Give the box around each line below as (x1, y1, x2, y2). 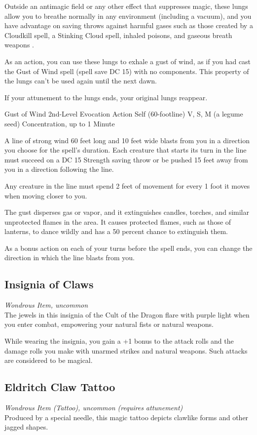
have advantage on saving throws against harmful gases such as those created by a (4, 20, 253, 31)
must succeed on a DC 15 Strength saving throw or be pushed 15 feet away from (4, 154, 248, 164)
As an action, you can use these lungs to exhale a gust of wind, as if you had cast (4, 56, 251, 66)
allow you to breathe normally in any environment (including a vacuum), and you (4, 10, 252, 21)
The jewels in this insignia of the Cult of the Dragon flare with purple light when (4, 309, 250, 319)
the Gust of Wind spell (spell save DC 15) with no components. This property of (4, 66, 249, 76)
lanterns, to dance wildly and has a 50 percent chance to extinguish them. (4, 226, 228, 237)
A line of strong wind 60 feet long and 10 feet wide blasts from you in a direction (4, 135, 250, 145)
